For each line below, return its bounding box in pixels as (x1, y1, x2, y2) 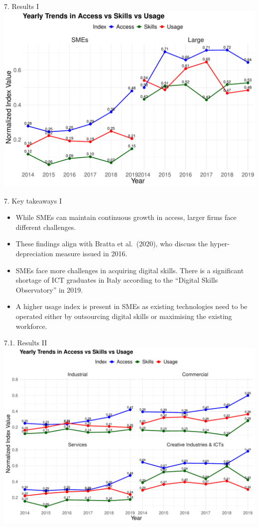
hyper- (210, 238, 230, 249)
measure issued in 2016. (55, 248, 128, 258)
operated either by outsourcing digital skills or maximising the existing (15, 311, 232, 321)
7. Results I (4, 1, 39, 11)
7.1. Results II (4, 337, 47, 348)
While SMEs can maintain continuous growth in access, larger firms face (15, 212, 237, 222)
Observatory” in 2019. (15, 284, 83, 295)
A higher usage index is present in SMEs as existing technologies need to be (15, 301, 248, 312)
